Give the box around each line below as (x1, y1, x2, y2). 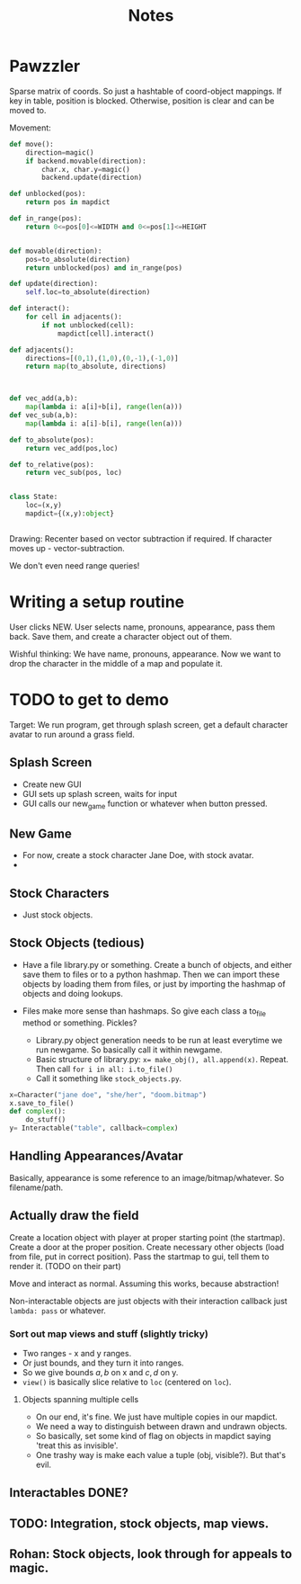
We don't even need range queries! (9, 559, 140, 571)
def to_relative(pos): (9, 460, 94, 469)
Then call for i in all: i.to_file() (35, 1063, 173, 1074)
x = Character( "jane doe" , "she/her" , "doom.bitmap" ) (9, 1090, 207, 1099)
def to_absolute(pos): (9, 435, 94, 444)
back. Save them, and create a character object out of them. (9, 631, 233, 641)
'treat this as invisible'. (35, 1440, 119, 1451)
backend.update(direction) (41, 173, 143, 183)
